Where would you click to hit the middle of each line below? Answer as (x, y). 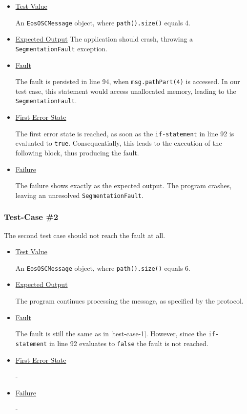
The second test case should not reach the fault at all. (85, 235)
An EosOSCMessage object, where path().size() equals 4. (103, 22)
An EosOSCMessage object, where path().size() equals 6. (103, 268)
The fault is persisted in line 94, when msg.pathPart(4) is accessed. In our (128, 81)
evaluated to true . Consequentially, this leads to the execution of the (119, 143)
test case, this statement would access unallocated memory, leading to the (126, 91)
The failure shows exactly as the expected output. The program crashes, (123, 185)
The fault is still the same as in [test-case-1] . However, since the (111, 334)
